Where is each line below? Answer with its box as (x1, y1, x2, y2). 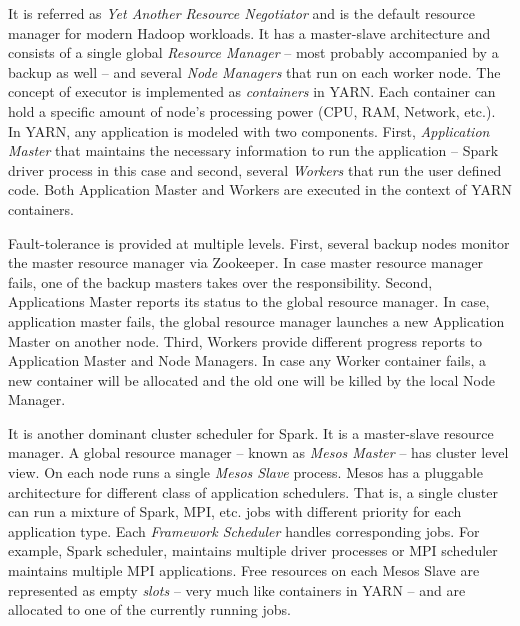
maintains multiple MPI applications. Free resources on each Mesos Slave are (8, 560, 480, 581)
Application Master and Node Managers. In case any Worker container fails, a (8, 350, 487, 371)
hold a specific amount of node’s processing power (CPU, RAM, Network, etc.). (8, 100, 496, 121)
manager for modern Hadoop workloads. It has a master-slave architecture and (8, 22, 491, 43)
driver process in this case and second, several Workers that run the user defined (8, 159, 502, 180)
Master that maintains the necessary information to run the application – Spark (8, 140, 499, 161)
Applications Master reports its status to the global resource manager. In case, (8, 291, 490, 312)
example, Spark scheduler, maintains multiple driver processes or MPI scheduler (8, 540, 498, 561)
